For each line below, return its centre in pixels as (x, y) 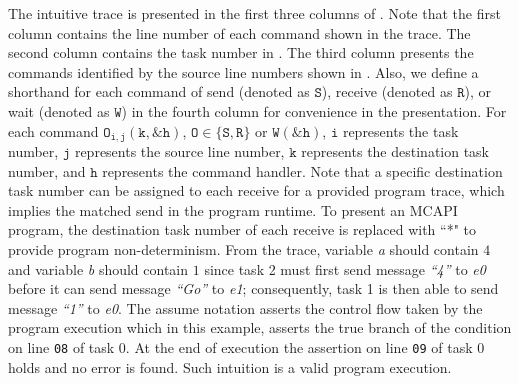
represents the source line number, (179, 151)
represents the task (400, 130)
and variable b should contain (98, 268)
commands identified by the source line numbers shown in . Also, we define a (243, 71)
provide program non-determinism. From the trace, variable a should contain (243, 248)
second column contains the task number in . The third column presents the (241, 52)
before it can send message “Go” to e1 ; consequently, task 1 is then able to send (253, 288)
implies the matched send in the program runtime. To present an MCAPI (233, 209)
